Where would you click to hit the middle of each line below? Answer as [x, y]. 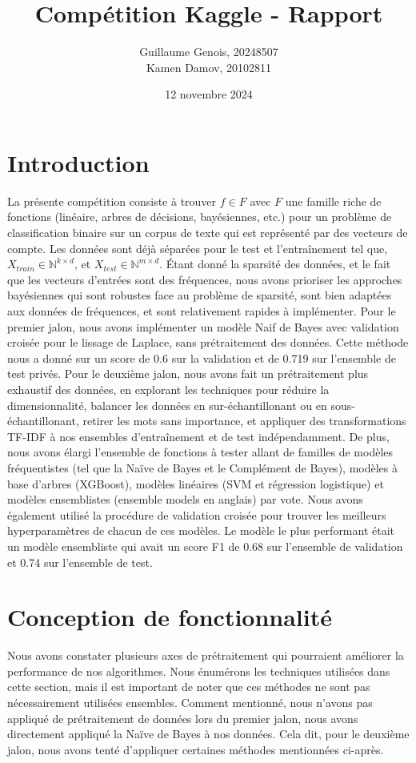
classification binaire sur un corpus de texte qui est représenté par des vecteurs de [208, 233]
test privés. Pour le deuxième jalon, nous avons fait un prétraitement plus [188, 373]
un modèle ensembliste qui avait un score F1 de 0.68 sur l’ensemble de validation [205, 546]
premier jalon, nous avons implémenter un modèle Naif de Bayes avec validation [203, 326]
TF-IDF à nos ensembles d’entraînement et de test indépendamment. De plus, [198, 436]
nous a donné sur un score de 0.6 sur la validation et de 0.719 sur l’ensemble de [202, 357]
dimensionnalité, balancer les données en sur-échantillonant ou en [167, 405]
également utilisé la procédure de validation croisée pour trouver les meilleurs [197, 514]
